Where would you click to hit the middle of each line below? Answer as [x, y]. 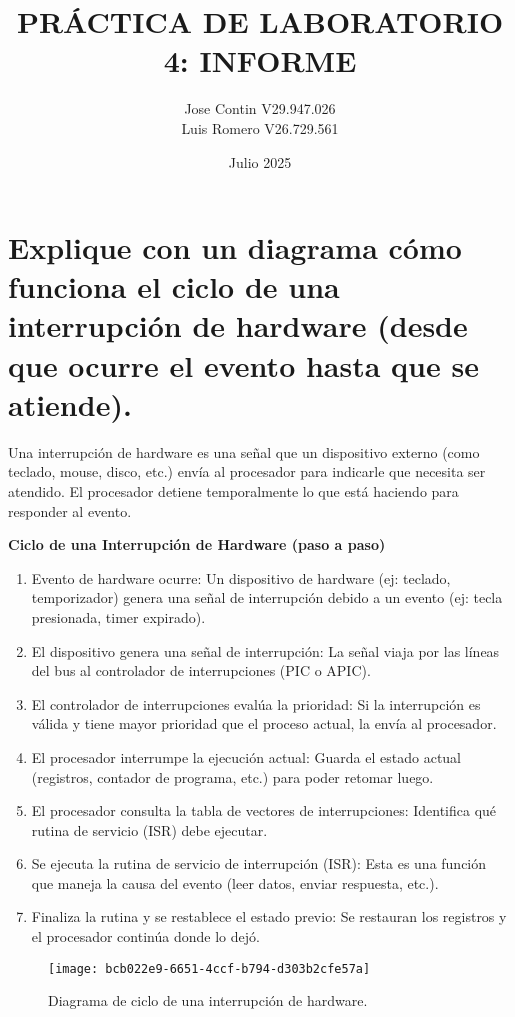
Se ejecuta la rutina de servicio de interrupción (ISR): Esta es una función [259, 863]
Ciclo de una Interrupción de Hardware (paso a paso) [197, 544]
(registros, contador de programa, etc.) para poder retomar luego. [232, 776]
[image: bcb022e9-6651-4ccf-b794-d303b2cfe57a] [209, 968]
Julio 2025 [260, 161]
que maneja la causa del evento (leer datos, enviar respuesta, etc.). [235, 882]
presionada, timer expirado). [118, 616]
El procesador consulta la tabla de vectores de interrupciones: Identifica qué [264, 810]
